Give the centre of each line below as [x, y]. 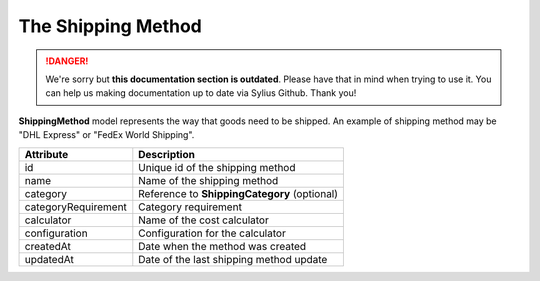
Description [166, 154]
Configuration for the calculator [212, 233]
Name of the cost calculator [203, 220]
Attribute [46, 154]
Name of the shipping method [208, 180]
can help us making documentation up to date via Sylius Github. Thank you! [201, 93]
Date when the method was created [222, 246]
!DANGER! [67, 61]
